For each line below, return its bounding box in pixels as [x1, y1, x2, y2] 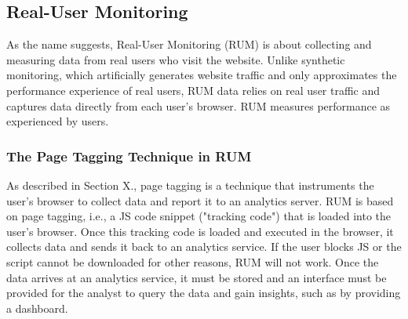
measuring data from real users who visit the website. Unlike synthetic [6, 51, 345, 67]
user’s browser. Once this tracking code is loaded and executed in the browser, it [6, 223, 394, 239]
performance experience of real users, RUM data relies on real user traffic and [6, 82, 381, 98]
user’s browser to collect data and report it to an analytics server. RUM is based [6, 192, 394, 208]
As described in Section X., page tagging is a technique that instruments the [6, 176, 374, 193]
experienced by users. [6, 113, 109, 129]
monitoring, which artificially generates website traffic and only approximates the [6, 67, 397, 83]
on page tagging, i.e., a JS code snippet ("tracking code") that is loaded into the [6, 208, 391, 224]
